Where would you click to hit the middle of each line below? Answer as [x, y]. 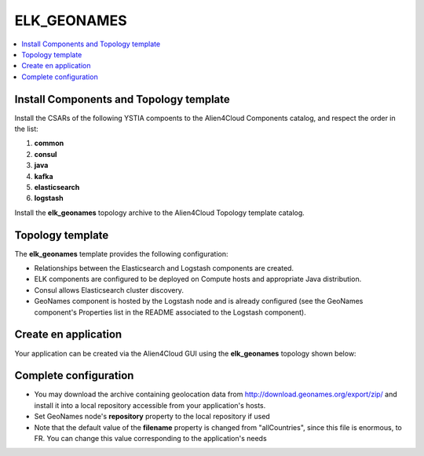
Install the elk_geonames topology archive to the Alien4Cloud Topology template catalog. [160, 213]
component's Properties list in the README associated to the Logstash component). [170, 312]
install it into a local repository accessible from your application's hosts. [150, 405]
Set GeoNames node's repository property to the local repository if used [152, 417]
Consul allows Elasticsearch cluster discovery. [109, 290]
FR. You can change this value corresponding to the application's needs [150, 438]
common [49, 143]
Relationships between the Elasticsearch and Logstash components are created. [164, 268]
